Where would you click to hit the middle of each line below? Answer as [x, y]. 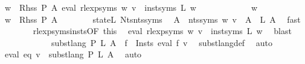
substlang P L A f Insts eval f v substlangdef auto [162, 42]
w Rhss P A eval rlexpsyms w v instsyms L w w [131, 7]
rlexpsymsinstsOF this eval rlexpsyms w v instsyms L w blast [162, 31]
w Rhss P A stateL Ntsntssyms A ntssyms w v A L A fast [152, 19]
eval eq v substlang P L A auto [73, 54]
